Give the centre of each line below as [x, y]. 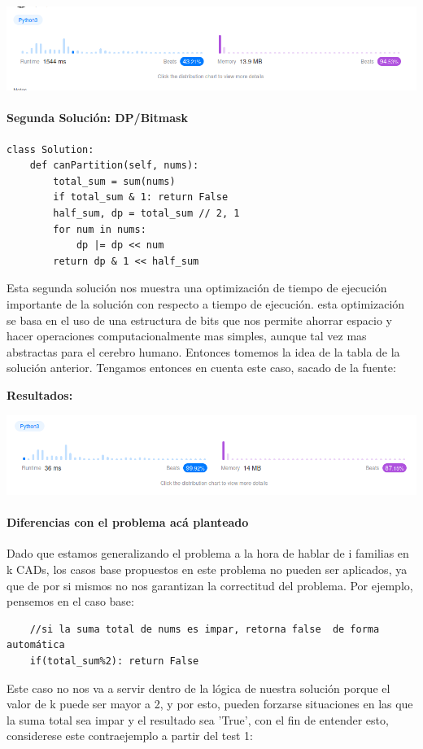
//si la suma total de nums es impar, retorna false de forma [205, 629]
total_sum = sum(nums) [114, 181]
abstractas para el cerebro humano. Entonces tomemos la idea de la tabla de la [203, 351]
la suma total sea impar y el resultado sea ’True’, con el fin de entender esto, [198, 719]
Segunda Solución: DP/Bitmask [97, 118]
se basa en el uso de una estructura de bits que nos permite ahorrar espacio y [200, 320]
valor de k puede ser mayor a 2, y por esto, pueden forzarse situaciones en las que [210, 704]
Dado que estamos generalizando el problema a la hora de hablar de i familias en [208, 553]
